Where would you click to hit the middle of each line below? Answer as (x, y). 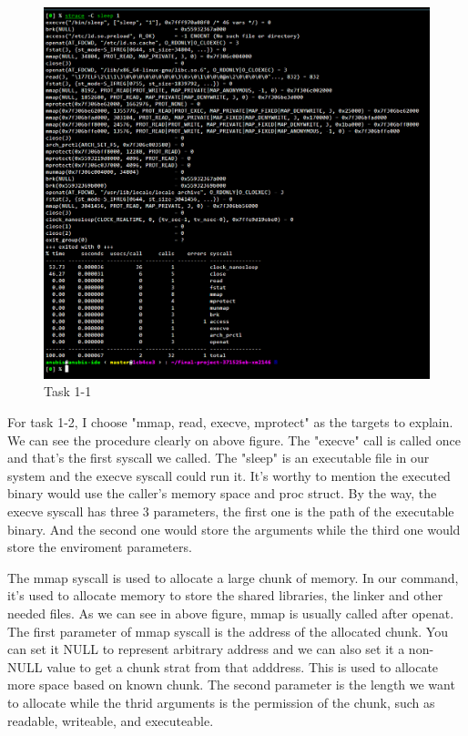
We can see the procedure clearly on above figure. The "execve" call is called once (234, 440)
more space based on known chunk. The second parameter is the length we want (231, 685)
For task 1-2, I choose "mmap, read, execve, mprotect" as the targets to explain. (230, 422)
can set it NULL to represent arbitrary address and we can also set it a (206, 649)
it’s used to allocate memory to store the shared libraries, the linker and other (225, 595)
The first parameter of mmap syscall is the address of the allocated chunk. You (228, 631)
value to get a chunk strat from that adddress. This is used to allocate (243, 666)
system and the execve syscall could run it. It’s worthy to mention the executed (229, 475)
